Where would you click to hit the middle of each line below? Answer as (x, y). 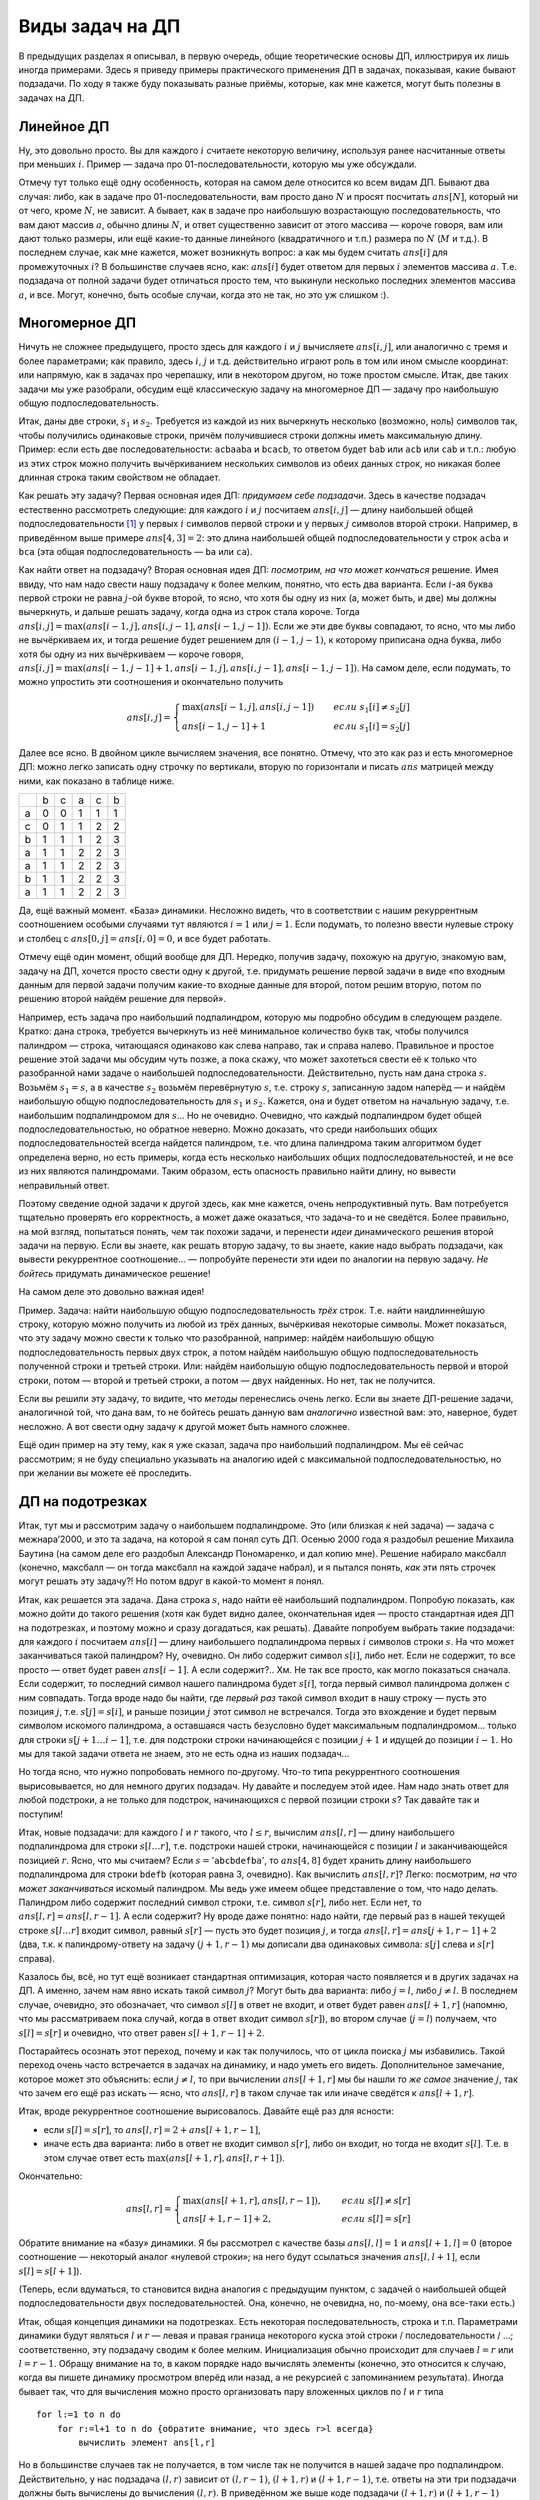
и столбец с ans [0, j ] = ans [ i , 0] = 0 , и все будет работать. (144, 938)
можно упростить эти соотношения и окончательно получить (151, 682)
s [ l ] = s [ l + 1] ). (50, 2271)
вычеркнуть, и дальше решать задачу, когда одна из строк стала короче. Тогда (189, 612)
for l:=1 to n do (78, 2414)
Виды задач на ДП (99, 26)
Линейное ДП (64, 126)
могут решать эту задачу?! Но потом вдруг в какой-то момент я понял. (171, 1581)
